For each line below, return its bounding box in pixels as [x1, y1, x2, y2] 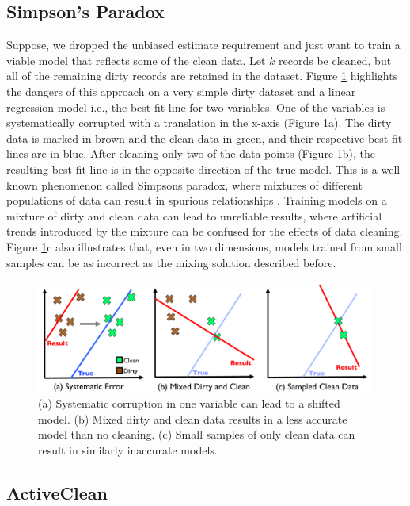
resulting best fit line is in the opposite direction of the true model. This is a [6, 160, 378, 177]
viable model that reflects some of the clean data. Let [6, 52, 266, 68]
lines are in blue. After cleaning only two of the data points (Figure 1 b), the [6, 145, 375, 162]
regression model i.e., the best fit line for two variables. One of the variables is [6, 98, 385, 115]
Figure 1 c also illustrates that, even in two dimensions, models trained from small [6, 238, 402, 255]
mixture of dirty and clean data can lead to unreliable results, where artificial [6, 207, 382, 224]
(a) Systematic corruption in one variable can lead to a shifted [38, 395, 340, 412]
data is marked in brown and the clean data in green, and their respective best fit [6, 129, 403, 146]
